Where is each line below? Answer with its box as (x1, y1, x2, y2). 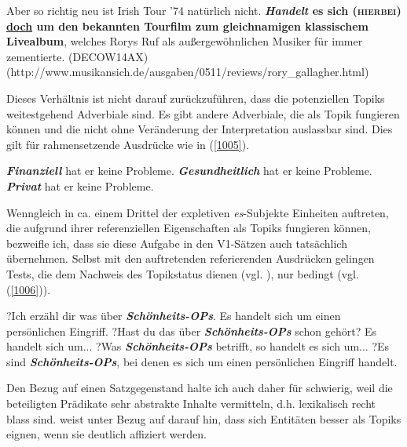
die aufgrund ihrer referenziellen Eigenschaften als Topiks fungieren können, (6, 220, 371, 236)
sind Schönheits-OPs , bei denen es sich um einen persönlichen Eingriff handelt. (6, 353, 398, 369)
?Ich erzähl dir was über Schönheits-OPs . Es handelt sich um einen (6, 307, 341, 324)
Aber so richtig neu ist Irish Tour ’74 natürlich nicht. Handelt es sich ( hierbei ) (6, 2, 401, 18)
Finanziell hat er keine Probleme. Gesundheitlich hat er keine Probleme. (6, 162, 372, 179)
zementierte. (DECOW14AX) (6, 48, 148, 64)
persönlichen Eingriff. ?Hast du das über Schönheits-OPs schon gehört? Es (6, 322, 377, 339)
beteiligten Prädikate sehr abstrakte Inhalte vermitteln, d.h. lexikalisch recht (6, 395, 376, 412)
